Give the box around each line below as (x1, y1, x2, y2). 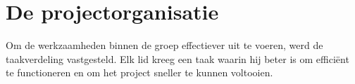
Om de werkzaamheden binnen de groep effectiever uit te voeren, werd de (6, 38, 323, 52)
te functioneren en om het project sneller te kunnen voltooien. (6, 65, 273, 80)
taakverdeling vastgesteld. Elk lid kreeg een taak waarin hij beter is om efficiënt (6, 51, 349, 66)
